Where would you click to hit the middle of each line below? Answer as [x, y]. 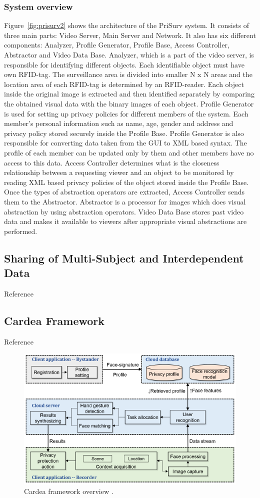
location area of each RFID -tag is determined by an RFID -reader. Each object [124, 84]
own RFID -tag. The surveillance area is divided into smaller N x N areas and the [128, 74]
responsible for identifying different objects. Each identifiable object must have [124, 64]
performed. [21, 231]
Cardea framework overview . [69, 491]
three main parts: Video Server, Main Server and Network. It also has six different [130, 35]
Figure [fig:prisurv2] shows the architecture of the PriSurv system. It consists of [127, 25]
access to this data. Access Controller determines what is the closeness [112, 162]
